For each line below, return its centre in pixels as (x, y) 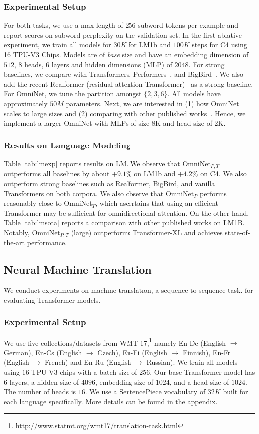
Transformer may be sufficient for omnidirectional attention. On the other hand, (127, 213)
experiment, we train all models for (58, 45)
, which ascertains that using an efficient (157, 203)
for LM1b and (150, 45)
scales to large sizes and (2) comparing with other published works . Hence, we (125, 113)
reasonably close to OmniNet (48, 203)
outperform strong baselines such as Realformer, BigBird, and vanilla (110, 184)
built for (235, 391)
